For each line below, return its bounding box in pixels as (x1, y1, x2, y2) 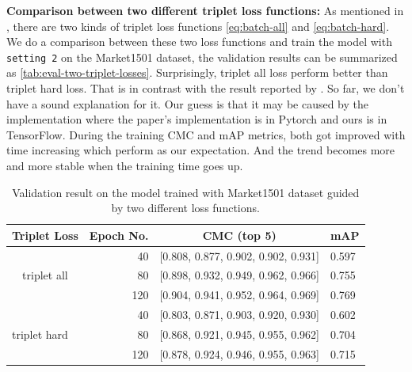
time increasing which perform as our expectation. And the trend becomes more (6, 142, 395, 158)
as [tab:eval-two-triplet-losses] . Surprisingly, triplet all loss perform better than (6, 64, 388, 81)
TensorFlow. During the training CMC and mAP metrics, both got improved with (6, 126, 406, 142)
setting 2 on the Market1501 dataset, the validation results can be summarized (6, 48, 398, 65)
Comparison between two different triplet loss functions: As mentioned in (6, 2, 404, 18)
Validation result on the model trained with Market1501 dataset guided (12, 184, 360, 200)
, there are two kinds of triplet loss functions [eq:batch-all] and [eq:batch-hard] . (6, 17, 390, 34)
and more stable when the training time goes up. (6, 158, 243, 173)
